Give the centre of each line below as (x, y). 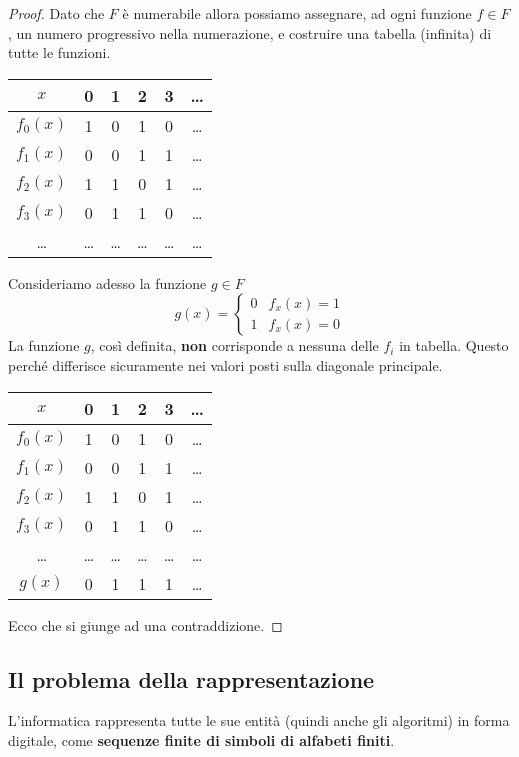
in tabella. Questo (454, 345)
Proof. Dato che (56, 13)
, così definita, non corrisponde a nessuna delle (234, 345)
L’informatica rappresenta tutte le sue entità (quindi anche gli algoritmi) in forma (259, 720)
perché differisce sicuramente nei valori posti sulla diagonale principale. (225, 364)
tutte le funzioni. (59, 52)
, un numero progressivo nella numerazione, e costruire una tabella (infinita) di (250, 32)
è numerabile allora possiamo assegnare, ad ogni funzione (297, 13)
